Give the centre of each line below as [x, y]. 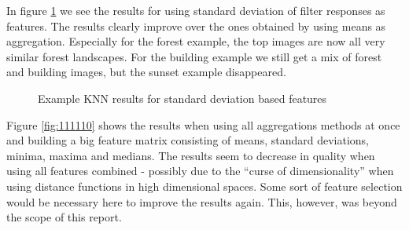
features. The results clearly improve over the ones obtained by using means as [196, 26]
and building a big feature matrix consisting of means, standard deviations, [188, 140]
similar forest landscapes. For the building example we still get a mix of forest [194, 56]
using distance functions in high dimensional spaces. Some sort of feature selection [204, 186]
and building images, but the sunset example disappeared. [146, 72]
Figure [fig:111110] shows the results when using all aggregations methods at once [203, 124]
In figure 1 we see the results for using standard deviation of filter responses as [196, 10]
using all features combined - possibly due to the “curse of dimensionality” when [200, 171]
